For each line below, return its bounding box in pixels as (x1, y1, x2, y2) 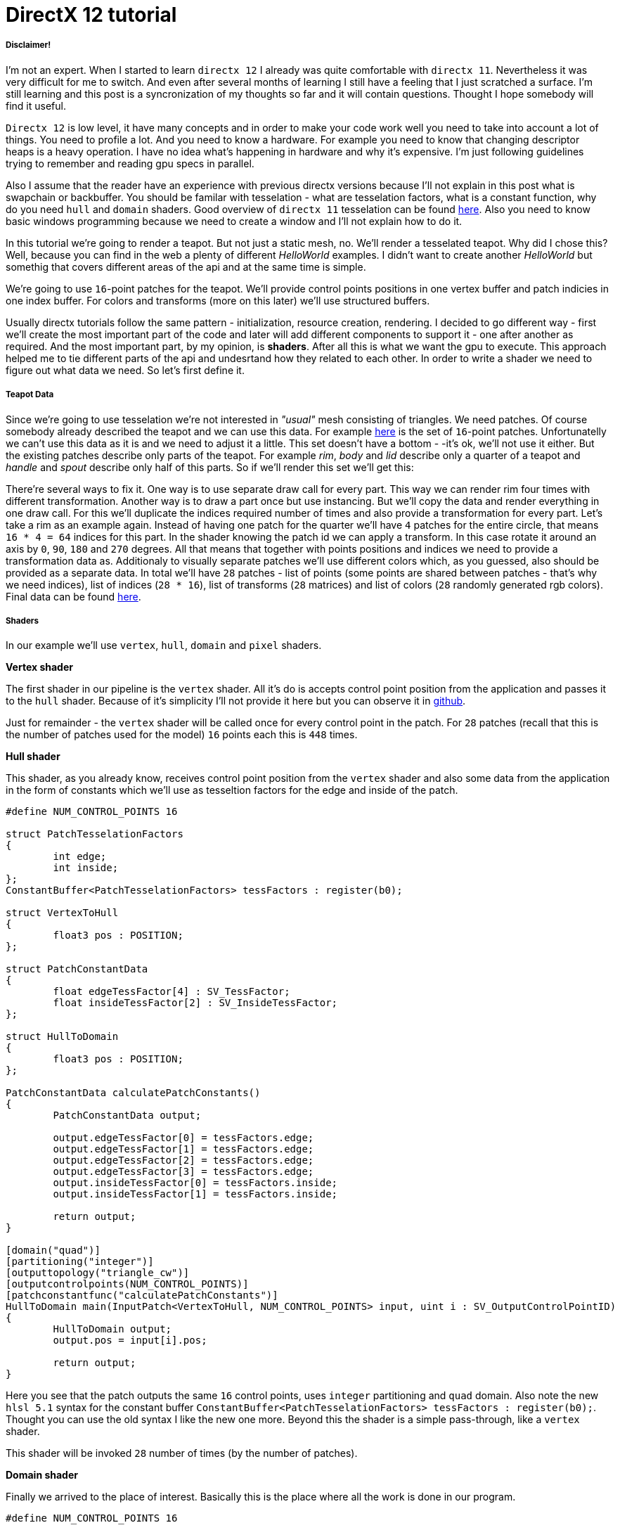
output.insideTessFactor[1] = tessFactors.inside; (53, 1188, 338, 1200)
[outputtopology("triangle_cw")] (6, 1267, 190, 1279)
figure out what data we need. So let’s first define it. (6, 364, 245, 376)
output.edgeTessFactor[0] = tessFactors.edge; (53, 1132, 314, 1144)
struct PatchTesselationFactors (6, 828, 183, 840)
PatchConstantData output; (53, 1110, 202, 1121)
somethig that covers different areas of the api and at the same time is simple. (6, 260, 366, 273)
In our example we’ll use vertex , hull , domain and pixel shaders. (6, 639, 322, 652)
